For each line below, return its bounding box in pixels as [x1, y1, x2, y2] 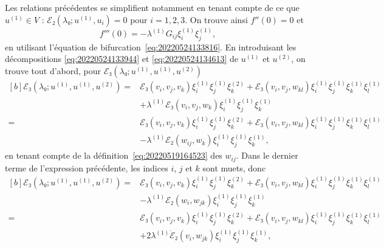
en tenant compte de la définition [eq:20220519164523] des [5, 149, 222, 162]
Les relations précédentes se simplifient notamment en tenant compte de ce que [5, 1, 300, 13]
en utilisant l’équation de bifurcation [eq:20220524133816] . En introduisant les [5, 40, 297, 53]
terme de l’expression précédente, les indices [5, 161, 168, 174]
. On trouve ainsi [185, 13, 248, 26]
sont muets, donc [202, 161, 266, 174]
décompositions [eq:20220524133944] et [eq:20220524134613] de [5, 52, 239, 65]
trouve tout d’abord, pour [5, 64, 101, 77]
